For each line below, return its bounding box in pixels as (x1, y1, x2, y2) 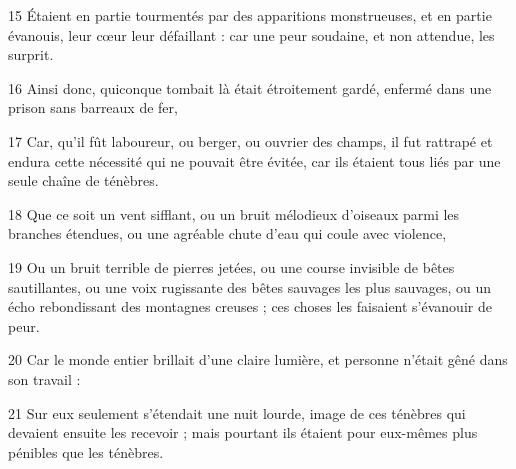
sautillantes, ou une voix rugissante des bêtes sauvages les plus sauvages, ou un (8, 276, 492, 297)
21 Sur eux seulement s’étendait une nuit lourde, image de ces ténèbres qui (8, 402, 466, 423)
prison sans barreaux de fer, (8, 97, 178, 118)
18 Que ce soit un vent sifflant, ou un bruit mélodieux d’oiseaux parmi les (8, 203, 460, 224)
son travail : (8, 368, 81, 389)
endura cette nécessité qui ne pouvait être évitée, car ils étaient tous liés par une (8, 150, 501, 171)
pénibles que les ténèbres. (8, 441, 164, 462)
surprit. (8, 44, 54, 65)
